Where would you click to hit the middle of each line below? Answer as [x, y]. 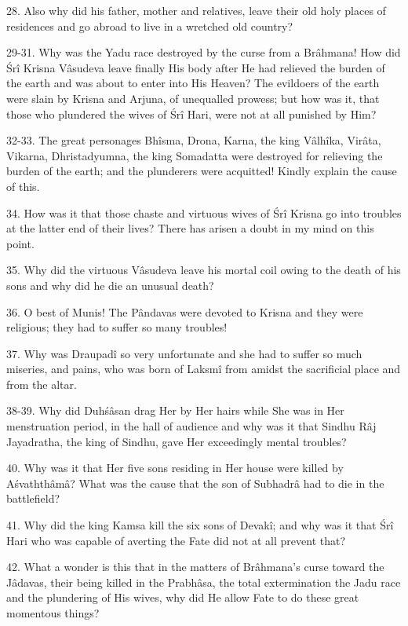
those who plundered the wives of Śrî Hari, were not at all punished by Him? [191, 113]
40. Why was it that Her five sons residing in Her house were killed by [175, 468]
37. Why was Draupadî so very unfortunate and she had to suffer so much [184, 353]
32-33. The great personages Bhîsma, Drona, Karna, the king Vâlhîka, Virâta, [194, 140]
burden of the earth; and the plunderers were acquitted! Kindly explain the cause [202, 171]
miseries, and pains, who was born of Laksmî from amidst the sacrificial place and [204, 369]
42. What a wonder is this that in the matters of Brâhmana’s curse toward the [195, 567]
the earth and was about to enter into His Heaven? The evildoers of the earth [193, 83]
